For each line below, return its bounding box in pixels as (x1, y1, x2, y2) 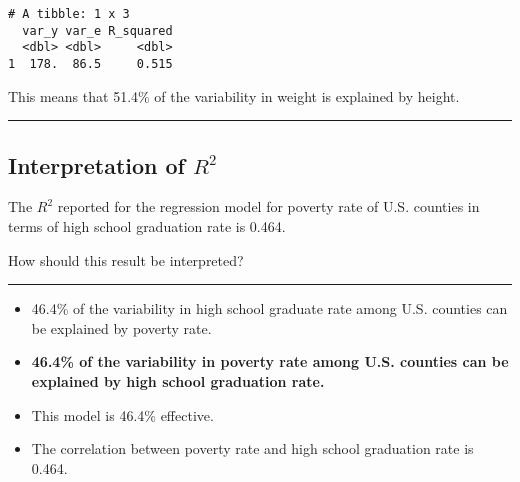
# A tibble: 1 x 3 (8, 7, 130, 21)
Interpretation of (8, 149, 185, 180)
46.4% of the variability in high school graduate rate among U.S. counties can (31, 298, 508, 319)
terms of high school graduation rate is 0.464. (8, 216, 286, 237)
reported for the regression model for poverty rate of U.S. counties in (57, 196, 480, 217)
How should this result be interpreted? (8, 249, 244, 270)
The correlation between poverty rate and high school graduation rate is (31, 438, 474, 459)
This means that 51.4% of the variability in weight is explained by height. (8, 85, 460, 106)
